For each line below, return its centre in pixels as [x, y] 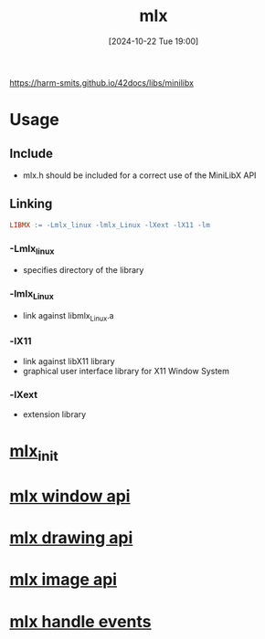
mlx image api [63, 580]
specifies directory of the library [83, 270]
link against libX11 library [69, 361]
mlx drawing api [71, 538]
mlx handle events [80, 621]
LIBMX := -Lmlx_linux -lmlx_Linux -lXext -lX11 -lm [110, 225]
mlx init [34, 453]
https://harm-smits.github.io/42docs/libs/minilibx [102, 82]
